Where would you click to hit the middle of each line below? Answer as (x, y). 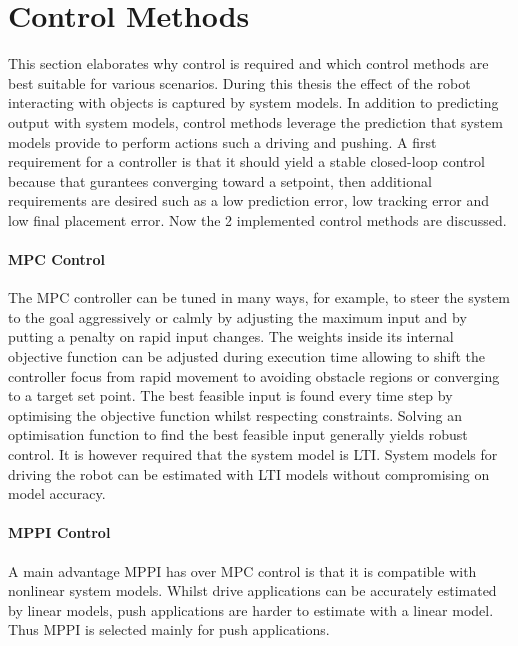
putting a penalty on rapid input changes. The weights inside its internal (231, 336)
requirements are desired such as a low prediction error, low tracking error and (249, 200)
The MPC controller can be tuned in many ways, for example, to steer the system (259, 297)
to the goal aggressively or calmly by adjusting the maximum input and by (237, 316)
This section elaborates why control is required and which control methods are (248, 63)
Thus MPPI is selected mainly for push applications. (169, 629)
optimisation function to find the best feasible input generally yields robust (238, 434)
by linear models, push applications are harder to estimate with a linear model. (251, 609)
